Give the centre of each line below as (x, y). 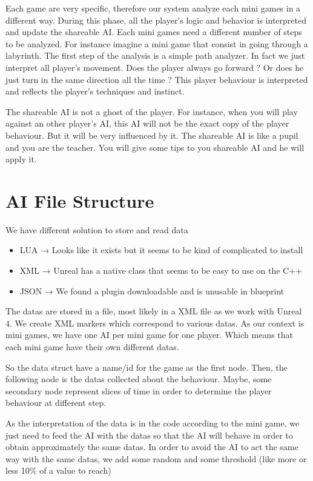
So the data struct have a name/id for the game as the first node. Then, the (147, 367)
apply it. (21, 159)
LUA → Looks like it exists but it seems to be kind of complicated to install (161, 250)
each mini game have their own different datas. (92, 347)
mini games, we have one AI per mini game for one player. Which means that (150, 335)
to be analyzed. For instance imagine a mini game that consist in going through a (157, 43)
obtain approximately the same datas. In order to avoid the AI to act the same (152, 447)
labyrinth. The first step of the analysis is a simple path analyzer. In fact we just (155, 55)
